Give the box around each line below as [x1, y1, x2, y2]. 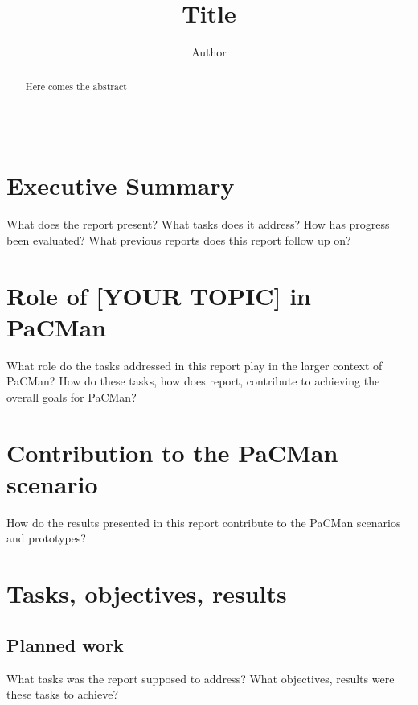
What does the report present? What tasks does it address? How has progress [6, 216, 390, 233]
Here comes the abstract [25, 79, 127, 93]
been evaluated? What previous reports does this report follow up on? [6, 231, 351, 248]
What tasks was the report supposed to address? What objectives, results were [6, 670, 395, 686]
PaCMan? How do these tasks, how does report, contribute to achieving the [6, 373, 380, 390]
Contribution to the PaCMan [6, 435, 338, 468]
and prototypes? [6, 530, 86, 546]
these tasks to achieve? [6, 686, 119, 703]
